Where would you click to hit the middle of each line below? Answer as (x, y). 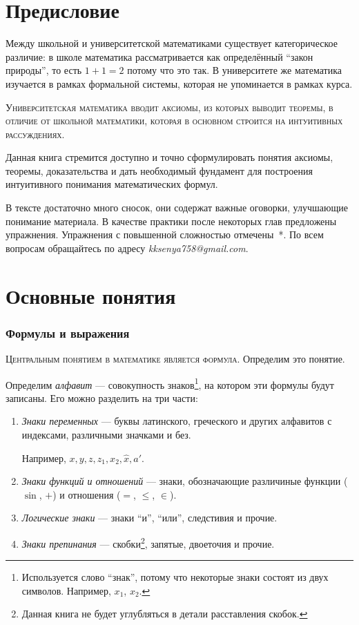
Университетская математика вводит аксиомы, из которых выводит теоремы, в (169, 107)
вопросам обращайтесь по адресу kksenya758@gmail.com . (127, 248)
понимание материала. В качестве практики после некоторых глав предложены (171, 221)
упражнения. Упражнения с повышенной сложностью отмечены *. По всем (165, 234)
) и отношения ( (87, 494)
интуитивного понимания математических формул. (112, 184)
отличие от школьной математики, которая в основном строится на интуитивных (174, 121)
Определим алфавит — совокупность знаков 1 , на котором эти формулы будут (170, 383)
